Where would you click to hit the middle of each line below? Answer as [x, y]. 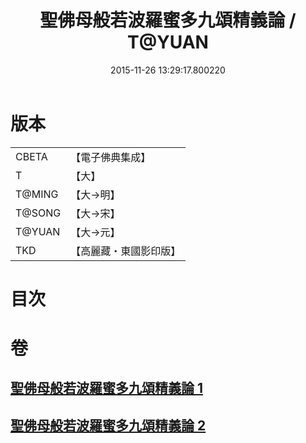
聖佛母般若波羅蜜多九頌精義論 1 [107, 388]
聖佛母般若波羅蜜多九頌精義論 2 [108, 425]
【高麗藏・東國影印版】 [126, 251]
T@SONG [38, 213]
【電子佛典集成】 [111, 157]
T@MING [37, 194]
